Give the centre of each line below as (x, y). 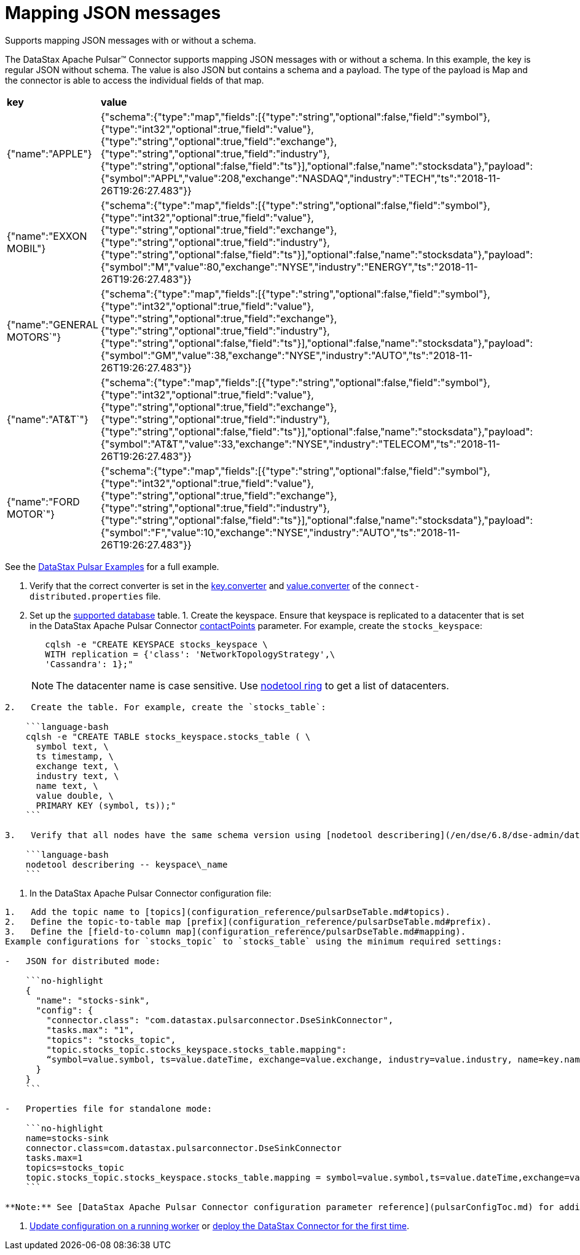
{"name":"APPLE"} (49, 153)
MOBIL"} (26, 248)
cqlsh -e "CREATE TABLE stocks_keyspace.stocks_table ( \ (168, 736)
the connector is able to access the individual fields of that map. (135, 80)
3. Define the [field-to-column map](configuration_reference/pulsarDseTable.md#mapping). (236, 931)
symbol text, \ (72, 746)
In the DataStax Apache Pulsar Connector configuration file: (151, 893)
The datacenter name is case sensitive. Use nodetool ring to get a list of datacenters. (253, 685)
